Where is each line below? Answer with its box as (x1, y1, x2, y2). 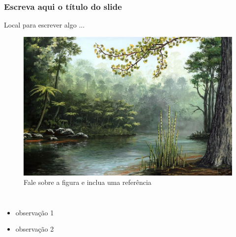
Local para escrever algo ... (4, 20, 85, 30)
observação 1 (15, 207, 54, 217)
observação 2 (15, 224, 54, 234)
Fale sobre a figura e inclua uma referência (24, 177, 151, 187)
